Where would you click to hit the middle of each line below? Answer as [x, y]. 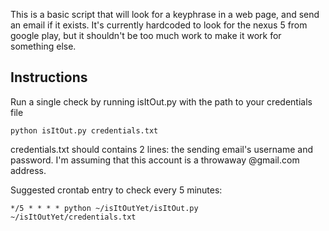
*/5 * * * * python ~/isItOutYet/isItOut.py [104, 208]
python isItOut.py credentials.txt [84, 130]
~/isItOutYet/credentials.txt [73, 217]
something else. [43, 46]
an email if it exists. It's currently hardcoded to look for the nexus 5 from [159, 25]
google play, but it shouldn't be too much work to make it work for [146, 35]
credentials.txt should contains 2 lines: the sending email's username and [161, 149]
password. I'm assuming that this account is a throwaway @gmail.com [155, 160]
